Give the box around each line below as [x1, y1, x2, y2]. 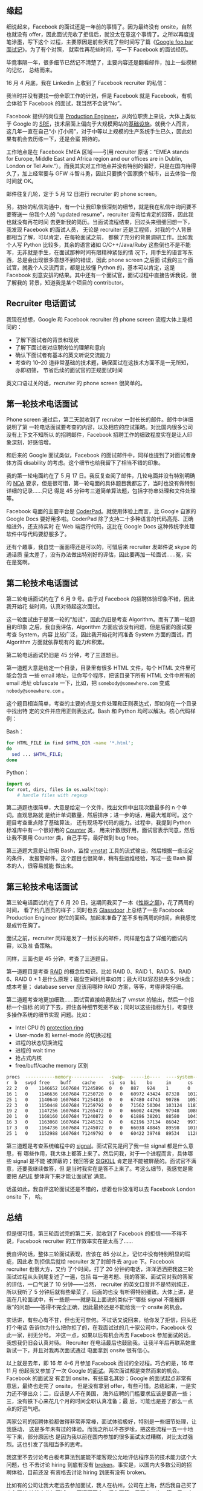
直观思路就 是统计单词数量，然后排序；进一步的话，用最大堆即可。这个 [16, 812, 193, 819]
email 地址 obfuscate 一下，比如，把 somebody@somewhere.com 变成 [6, 679, 170, 687]
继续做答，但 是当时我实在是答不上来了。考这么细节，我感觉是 [32, 1165, 188, 1172]
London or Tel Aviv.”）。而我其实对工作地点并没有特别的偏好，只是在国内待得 [6, 162, 196, 169]
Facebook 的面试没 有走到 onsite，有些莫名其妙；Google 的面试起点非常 [6, 1375, 187, 1382]
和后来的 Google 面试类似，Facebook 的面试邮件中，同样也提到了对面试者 [6, 451, 192, 459]
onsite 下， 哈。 [6, 1193, 46, 1200]
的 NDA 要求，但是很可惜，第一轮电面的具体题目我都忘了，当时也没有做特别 [6, 480, 195, 487]
